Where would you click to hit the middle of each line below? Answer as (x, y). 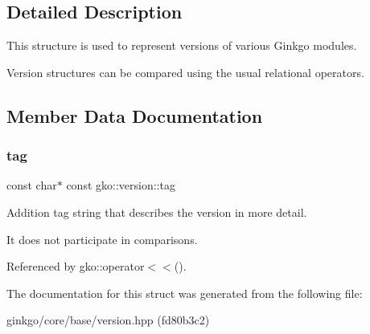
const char (32, 185)
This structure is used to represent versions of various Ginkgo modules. (182, 45)
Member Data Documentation (135, 115)
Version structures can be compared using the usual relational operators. (185, 72)
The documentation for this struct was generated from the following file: (185, 293)
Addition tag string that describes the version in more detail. (157, 212)
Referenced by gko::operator (76, 266)
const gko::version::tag (121, 185)
